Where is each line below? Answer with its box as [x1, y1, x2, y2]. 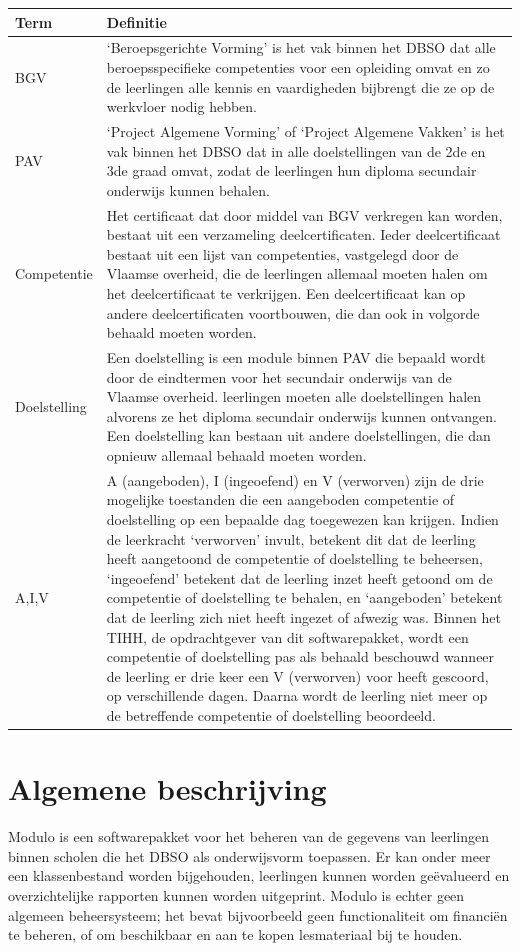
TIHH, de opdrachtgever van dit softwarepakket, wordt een [106, 626, 469, 647]
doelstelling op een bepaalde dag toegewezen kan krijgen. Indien [106, 509, 499, 529]
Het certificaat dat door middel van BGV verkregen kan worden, [106, 204, 503, 225]
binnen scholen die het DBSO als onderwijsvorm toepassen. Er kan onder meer [8, 845, 491, 866]
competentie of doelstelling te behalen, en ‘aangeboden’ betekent [106, 587, 503, 608]
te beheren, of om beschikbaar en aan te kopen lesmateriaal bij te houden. [8, 924, 463, 945]
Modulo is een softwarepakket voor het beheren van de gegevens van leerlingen [8, 826, 490, 847]
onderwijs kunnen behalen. [106, 179, 270, 200]
